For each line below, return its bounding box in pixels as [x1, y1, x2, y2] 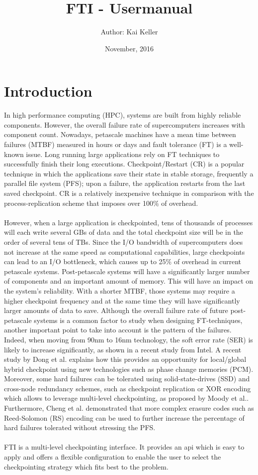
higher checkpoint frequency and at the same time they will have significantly [4, 295, 240, 306]
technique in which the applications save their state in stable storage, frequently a [4, 168, 254, 178]
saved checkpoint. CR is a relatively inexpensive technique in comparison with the [4, 188, 254, 198]
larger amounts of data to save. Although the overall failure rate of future [4, 305, 228, 316]
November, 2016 [104, 43, 154, 53]
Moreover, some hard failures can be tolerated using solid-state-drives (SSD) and [4, 373, 250, 384]
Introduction [4, 81, 92, 101]
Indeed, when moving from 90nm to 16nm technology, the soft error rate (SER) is [4, 334, 253, 344]
